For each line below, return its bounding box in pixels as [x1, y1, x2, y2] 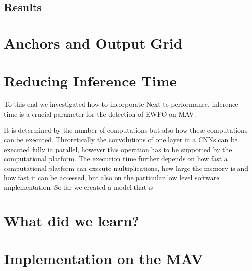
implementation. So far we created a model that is [4, 182, 153, 192]
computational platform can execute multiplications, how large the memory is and [4, 163, 249, 173]
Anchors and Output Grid [4, 33, 183, 52]
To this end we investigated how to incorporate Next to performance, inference [4, 99, 238, 109]
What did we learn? [4, 210, 140, 230]
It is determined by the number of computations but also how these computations [4, 125, 248, 135]
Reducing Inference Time [4, 71, 177, 91]
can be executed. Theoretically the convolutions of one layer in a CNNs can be [4, 135, 238, 145]
